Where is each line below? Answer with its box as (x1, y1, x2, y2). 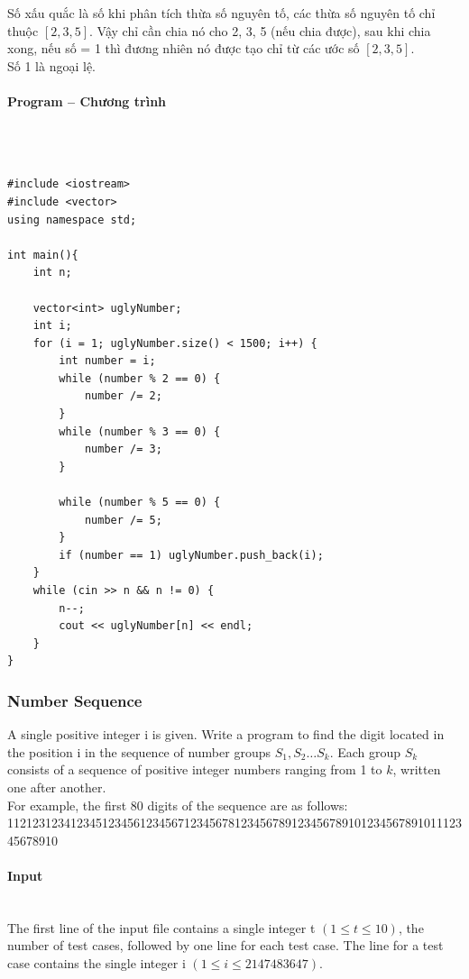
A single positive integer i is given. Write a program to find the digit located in (7, 725, 445, 744)
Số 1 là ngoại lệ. (7, 56, 96, 75)
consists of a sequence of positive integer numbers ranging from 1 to (7, 760, 382, 779)
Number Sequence (7, 689, 143, 711)
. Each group (329, 742, 401, 761)
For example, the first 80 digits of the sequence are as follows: (7, 795, 348, 814)
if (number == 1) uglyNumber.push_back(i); (59, 548, 324, 562)
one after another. (7, 777, 106, 796)
